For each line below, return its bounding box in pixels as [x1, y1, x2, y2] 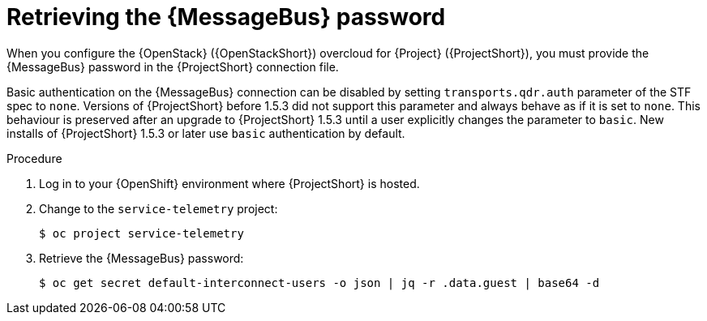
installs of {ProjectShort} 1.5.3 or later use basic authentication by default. [6, 126, 405, 140]
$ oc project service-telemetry [39, 226, 244, 240]
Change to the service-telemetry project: [39, 201, 278, 216]
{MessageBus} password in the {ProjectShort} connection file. [6, 59, 339, 74]
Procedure [6, 151, 62, 165]
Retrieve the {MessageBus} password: [39, 250, 244, 265]
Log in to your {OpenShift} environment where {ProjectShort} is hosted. [39, 176, 420, 190]
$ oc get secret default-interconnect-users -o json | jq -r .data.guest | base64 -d [39, 276, 600, 289]
